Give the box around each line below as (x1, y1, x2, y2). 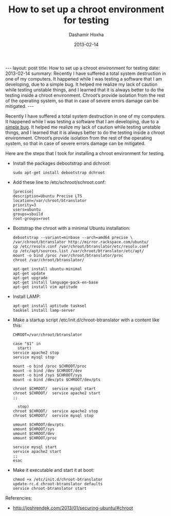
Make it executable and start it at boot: (12, 467, 94, 473)
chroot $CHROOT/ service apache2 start (12, 390, 101, 396)
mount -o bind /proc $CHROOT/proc (12, 364, 87, 369)
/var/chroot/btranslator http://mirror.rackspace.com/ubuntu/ (12, 239, 149, 244)
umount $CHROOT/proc (12, 435, 57, 441)
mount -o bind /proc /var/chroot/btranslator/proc (12, 253, 124, 258)
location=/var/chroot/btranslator (12, 198, 87, 203)
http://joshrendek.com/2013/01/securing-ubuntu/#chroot (12, 505, 134, 511)
